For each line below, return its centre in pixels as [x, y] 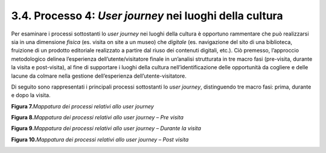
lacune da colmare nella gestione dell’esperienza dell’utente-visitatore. [99, 76]
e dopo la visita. [31, 95]
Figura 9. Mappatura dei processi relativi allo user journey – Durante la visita [106, 128]
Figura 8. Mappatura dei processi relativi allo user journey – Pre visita [97, 117]
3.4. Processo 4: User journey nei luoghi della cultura [147, 16]
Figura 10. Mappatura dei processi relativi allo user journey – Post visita [100, 139]
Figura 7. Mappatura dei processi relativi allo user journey [82, 106]
